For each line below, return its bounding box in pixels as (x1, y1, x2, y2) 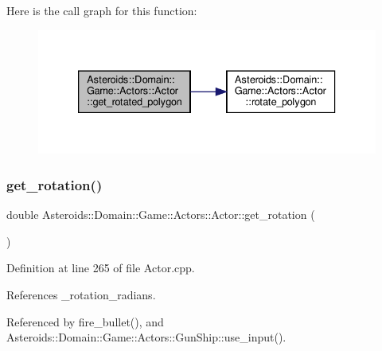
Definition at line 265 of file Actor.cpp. (6, 259, 195, 276)
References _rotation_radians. (6, 286, 156, 302)
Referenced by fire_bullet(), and (6, 313, 164, 330)
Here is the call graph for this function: (6, 2, 197, 18)
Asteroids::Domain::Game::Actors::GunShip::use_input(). (6, 329, 286, 345)
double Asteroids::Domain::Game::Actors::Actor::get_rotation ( (6, 206, 315, 223)
